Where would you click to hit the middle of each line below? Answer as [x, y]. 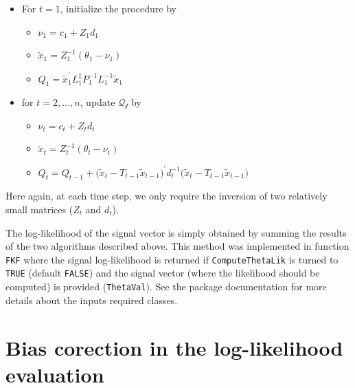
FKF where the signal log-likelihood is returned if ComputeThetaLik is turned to [172, 259]
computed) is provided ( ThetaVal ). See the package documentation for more [166, 287]
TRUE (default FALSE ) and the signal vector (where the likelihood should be [163, 273]
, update [98, 102]
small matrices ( [39, 209]
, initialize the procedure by [118, 8]
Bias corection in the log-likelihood [174, 347]
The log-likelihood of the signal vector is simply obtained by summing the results [176, 232]
